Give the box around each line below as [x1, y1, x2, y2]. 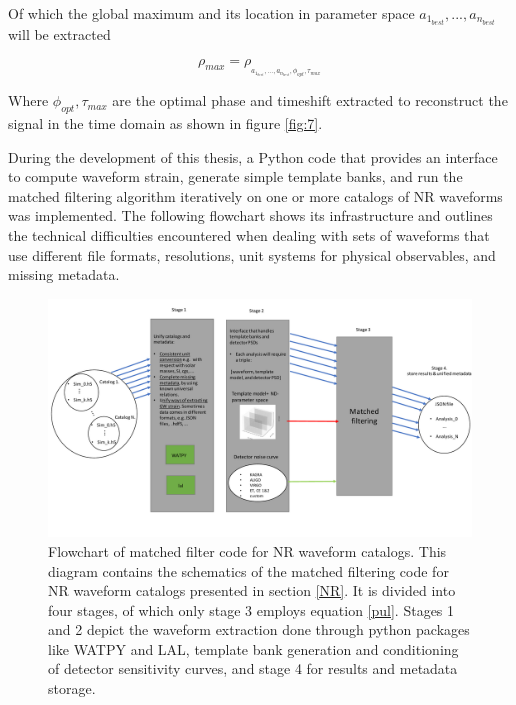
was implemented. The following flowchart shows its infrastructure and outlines [8, 205, 493, 226]
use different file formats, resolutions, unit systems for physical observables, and [8, 244, 496, 265]
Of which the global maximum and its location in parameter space [8, 3, 415, 23]
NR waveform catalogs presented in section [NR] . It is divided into [48, 580, 456, 601]
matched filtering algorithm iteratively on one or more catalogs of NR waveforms [8, 185, 503, 206]
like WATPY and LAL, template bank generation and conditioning [48, 638, 459, 659]
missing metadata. [8, 264, 120, 285]
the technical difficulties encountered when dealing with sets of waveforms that [8, 225, 490, 246]
